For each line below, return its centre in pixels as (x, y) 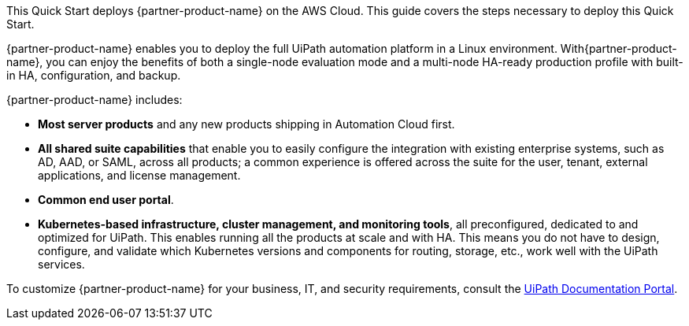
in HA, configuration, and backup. (94, 75)
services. (61, 264)
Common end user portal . (106, 200)
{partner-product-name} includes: (94, 100)
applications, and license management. (139, 175)
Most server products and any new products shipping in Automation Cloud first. (246, 124)
